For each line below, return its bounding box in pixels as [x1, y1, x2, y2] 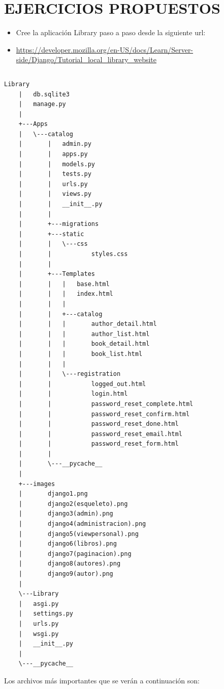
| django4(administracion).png [18, 520, 146, 528]
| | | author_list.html [18, 330, 150, 338]
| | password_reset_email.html [18, 430, 182, 438]
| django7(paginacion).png [18, 550, 132, 557]
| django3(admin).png [18, 510, 113, 518]
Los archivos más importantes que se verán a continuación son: [4, 675, 200, 685]
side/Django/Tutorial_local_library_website [16, 54, 157, 65]
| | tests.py [18, 170, 91, 178]
